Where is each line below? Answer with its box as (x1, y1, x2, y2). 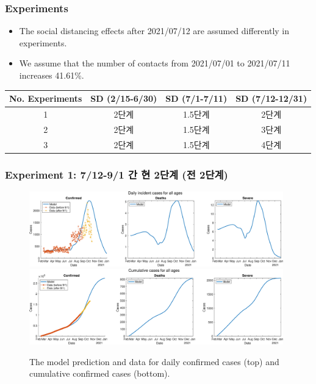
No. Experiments (9, 92, 82, 105)
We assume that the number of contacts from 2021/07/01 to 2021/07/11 (19, 57, 290, 69)
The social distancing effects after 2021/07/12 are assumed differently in (19, 24, 290, 37)
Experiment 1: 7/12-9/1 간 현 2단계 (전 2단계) (5, 166, 228, 182)
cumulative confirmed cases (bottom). (29, 367, 170, 380)
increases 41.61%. (19, 69, 84, 81)
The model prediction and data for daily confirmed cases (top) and (29, 355, 279, 368)
